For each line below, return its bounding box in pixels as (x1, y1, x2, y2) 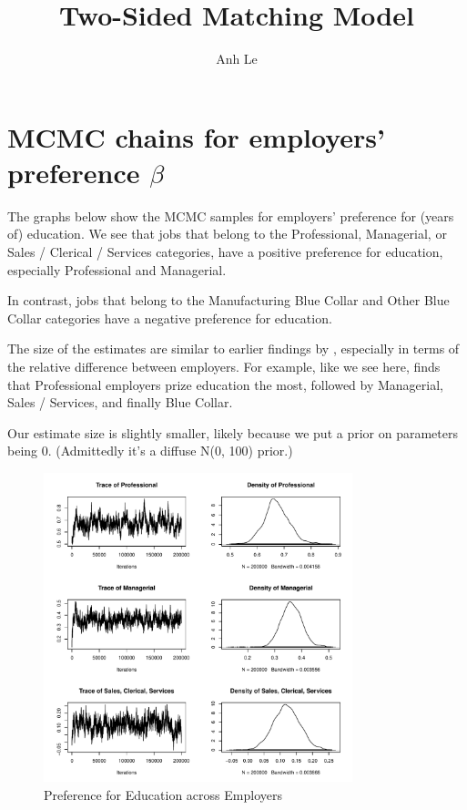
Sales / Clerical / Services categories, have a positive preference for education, (7, 242, 443, 261)
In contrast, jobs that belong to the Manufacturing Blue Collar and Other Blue (7, 291, 450, 310)
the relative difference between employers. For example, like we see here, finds (7, 357, 441, 375)
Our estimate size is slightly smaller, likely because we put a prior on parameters (7, 423, 458, 442)
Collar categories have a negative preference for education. (7, 308, 332, 327)
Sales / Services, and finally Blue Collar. (7, 393, 233, 412)
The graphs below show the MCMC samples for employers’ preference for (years (7, 206, 454, 225)
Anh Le (216, 49, 258, 68)
